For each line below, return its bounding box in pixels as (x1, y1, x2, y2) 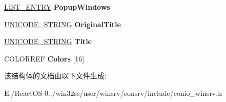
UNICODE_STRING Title (4, 36, 92, 47)
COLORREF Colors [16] (4, 53, 85, 64)
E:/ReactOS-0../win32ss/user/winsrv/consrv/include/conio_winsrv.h (4, 87, 222, 98)
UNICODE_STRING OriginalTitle (4, 18, 121, 29)
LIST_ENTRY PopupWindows (4, 2, 110, 12)
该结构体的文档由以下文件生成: (4, 70, 107, 81)
